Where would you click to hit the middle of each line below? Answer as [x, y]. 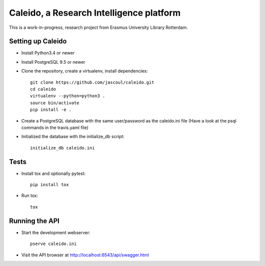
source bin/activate [55, 103]
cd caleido [43, 89]
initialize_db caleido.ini [63, 148]
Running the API [34, 221]
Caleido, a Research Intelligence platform [95, 13]
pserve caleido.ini [53, 244]
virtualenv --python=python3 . [68, 96]
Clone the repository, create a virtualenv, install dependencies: [85, 71]
